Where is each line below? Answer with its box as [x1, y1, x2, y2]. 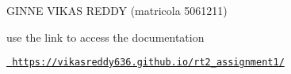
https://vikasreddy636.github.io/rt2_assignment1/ [12, 57, 285, 68]
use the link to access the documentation [6, 28, 205, 45]
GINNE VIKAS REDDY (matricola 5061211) [6, 2, 228, 18]
